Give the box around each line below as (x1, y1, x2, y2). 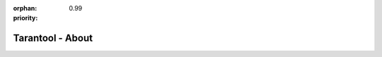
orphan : (13, 4, 37, 12)
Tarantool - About (13, 32, 93, 44)
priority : (13, 14, 38, 23)
